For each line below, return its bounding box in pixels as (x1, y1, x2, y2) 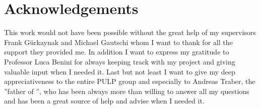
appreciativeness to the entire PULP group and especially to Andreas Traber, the (4, 76, 255, 86)
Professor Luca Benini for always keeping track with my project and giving (4, 56, 235, 66)
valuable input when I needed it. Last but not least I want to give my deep (4, 66, 235, 76)
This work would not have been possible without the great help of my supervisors (4, 27, 256, 37)
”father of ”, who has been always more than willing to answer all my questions (4, 85, 249, 96)
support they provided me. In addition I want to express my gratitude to (4, 46, 229, 57)
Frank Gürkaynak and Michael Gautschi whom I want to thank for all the (4, 36, 233, 47)
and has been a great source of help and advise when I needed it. (4, 95, 205, 106)
